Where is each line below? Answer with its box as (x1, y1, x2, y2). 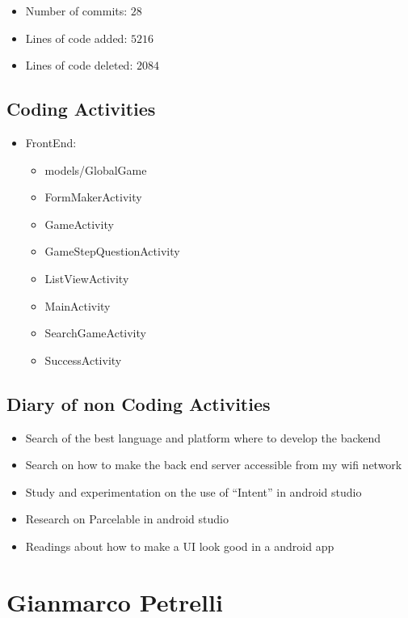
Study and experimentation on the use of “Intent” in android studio (25, 483, 362, 500)
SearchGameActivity (44, 324, 146, 341)
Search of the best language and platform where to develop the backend (25, 429, 381, 446)
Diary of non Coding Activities (6, 391, 271, 416)
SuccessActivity (44, 351, 122, 368)
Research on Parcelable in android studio (25, 510, 229, 527)
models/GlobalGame (44, 161, 147, 178)
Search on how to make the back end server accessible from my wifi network (25, 456, 402, 473)
